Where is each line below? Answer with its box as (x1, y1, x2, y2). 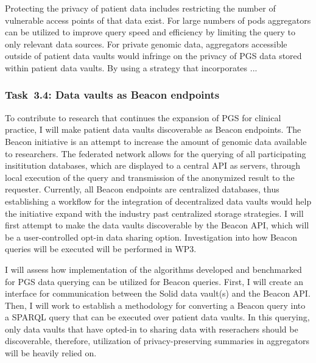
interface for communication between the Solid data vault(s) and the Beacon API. (5, 287, 311, 300)
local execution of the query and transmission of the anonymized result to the (5, 171, 295, 183)
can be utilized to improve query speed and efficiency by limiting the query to (5, 26, 295, 38)
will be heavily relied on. (5, 347, 97, 359)
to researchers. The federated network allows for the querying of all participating (5, 147, 306, 160)
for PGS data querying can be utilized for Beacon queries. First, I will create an (5, 275, 303, 287)
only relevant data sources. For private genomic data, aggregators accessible (5, 37, 287, 50)
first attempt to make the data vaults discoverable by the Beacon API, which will (5, 219, 309, 231)
